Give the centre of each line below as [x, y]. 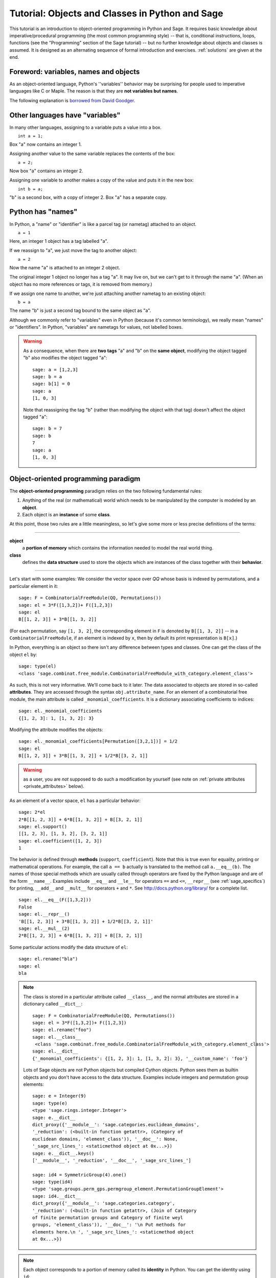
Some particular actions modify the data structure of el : [68, 947]
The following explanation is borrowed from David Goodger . [72, 100]
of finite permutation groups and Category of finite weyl [108, 1218]
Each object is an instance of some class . [66, 515]
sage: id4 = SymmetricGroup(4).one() [80, 1175]
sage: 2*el [32, 812]
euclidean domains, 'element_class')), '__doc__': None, [105, 1139]
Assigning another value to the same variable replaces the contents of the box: [93, 154]
